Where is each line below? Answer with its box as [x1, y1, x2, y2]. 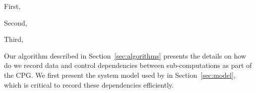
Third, [4, 34, 23, 44]
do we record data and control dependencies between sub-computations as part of [4, 60, 252, 70]
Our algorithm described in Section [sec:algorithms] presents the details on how [4, 50, 246, 61]
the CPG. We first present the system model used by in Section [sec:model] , [4, 69, 236, 80]
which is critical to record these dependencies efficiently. [4, 79, 174, 90]
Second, [4, 17, 27, 28]
